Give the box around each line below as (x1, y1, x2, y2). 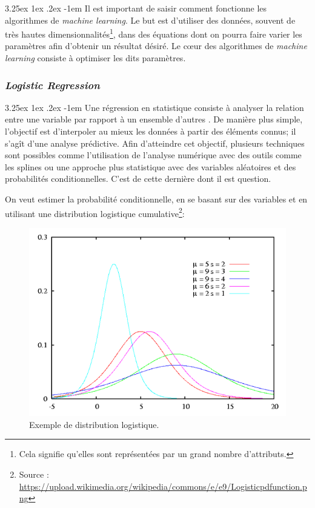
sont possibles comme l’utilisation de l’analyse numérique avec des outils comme (5, 149, 302, 161)
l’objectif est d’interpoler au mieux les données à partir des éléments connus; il (5, 125, 296, 138)
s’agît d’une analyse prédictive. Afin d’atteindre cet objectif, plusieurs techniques (5, 136, 305, 149)
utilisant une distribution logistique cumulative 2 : (5, 205, 185, 219)
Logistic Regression (5, 77, 100, 92)
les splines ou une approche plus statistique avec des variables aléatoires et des (5, 160, 296, 173)
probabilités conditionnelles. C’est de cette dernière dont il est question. (5, 172, 271, 185)
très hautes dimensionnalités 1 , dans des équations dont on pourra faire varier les (5, 26, 302, 40)
